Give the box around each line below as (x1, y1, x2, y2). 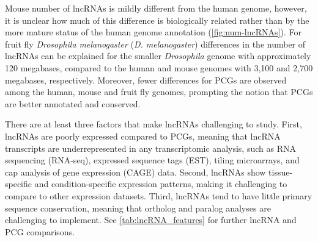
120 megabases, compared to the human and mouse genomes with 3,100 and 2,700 (5, 61, 313, 74)
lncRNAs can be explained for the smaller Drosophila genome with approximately (5, 49, 311, 62)
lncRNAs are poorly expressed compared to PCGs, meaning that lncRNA (5, 129, 281, 142)
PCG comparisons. (5, 225, 75, 238)
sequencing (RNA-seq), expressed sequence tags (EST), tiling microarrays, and (5, 154, 300, 166)
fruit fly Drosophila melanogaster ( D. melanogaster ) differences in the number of (5, 37, 306, 50)
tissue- (268, 165, 293, 178)
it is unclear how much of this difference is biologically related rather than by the (5, 13, 309, 26)
